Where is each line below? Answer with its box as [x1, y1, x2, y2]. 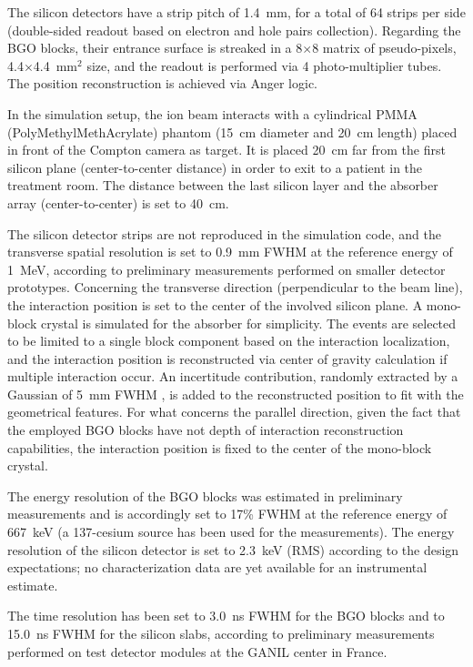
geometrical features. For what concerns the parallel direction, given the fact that [7, 402, 461, 421]
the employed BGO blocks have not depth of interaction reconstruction [7, 420, 404, 440]
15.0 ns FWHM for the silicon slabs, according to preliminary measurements [7, 624, 435, 642]
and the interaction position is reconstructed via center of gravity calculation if [7, 349, 448, 368]
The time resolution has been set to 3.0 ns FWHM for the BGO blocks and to [7, 606, 445, 625]
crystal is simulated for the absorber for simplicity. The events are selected [40, 313, 457, 332]
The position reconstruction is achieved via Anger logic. [7, 74, 318, 93]
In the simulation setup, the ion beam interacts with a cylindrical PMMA [7, 104, 418, 123]
